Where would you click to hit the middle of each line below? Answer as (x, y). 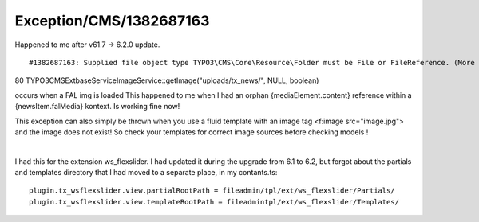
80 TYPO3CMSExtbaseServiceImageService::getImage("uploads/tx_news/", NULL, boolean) (167, 80)
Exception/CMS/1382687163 (112, 21)
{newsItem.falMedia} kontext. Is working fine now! (97, 107)
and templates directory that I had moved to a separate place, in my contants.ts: (146, 173)
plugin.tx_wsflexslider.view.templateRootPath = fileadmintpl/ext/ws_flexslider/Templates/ (214, 202)
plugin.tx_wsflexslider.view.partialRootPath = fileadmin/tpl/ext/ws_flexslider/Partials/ (212, 191)
